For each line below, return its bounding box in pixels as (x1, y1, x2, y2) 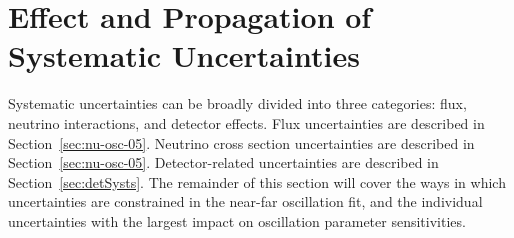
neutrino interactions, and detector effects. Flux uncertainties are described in (8, 112, 485, 133)
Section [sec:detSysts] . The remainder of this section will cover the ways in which (8, 171, 506, 192)
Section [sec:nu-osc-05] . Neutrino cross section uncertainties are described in (8, 132, 475, 153)
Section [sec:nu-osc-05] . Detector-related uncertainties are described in (8, 152, 439, 173)
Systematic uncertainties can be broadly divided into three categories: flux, (8, 93, 467, 114)
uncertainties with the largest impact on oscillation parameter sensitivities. (8, 210, 466, 231)
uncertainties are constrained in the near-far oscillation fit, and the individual (8, 191, 483, 212)
